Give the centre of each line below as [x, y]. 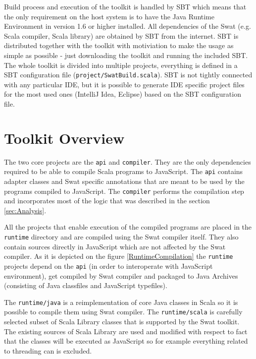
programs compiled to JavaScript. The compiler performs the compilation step [124, 191]
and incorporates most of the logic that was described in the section [107, 201]
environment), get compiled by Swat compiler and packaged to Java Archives [121, 275]
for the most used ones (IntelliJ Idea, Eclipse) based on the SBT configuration [123, 94]
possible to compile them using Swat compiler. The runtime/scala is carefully [123, 312]
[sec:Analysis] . [25, 210]
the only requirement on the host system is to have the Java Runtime [109, 16]
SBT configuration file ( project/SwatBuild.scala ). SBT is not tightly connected [128, 75]
